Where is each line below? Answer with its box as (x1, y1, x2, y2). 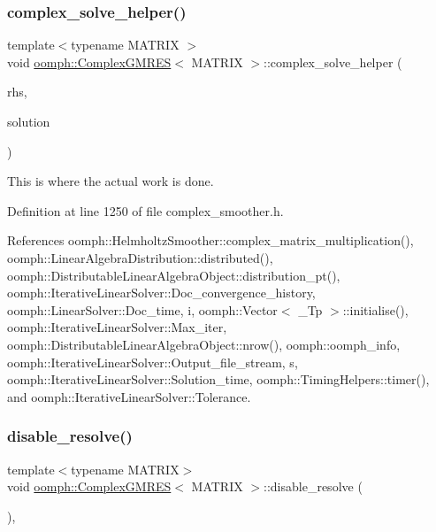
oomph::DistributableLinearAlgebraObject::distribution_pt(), (7, 266, 340, 284)
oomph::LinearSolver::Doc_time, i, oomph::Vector (7, 300, 278, 319)
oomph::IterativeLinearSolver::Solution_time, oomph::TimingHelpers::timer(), (7, 370, 430, 389)
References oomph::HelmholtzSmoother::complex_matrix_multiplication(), (7, 231, 414, 250)
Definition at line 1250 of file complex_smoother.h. (7, 201, 284, 220)
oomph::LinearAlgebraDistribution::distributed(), (7, 248, 273, 266)
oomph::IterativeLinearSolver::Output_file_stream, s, (7, 352, 298, 371)
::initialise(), (342, 300, 409, 319)
